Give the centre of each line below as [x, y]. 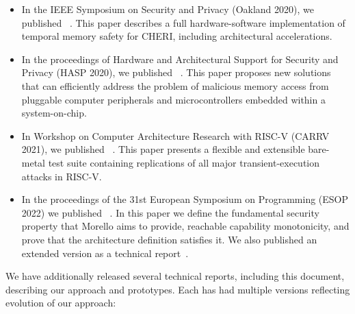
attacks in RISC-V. [62, 176]
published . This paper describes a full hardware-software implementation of [183, 22]
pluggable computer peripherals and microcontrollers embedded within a [173, 99]
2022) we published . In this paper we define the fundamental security [170, 212]
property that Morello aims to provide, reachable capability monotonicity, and [185, 226]
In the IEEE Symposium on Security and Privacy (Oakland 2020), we [168, 9]
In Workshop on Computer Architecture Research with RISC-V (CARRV [175, 135]
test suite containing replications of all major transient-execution [184, 162]
